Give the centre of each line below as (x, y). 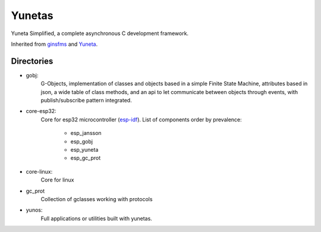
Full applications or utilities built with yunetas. (97, 218)
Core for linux (57, 180)
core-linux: (39, 171)
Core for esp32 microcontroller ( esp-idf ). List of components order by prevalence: (141, 120)
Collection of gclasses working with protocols (97, 199)
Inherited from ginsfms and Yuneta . (54, 44)
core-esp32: (41, 111)
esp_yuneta (84, 149)
